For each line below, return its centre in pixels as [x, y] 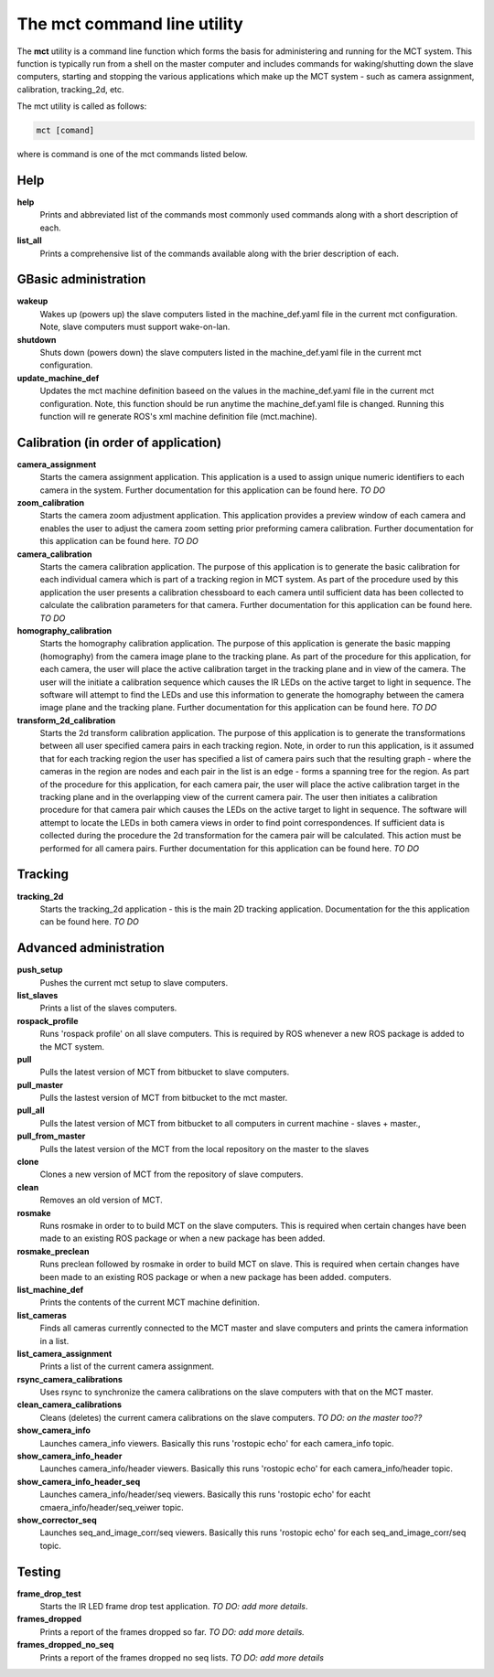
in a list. [54, 1341]
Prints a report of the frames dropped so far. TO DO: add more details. [172, 1631]
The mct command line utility [130, 24]
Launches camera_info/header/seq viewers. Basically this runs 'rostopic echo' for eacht [205, 1494]
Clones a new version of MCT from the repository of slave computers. [172, 1174]
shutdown [37, 339]
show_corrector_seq [57, 1520]
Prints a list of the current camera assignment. [127, 1366]
